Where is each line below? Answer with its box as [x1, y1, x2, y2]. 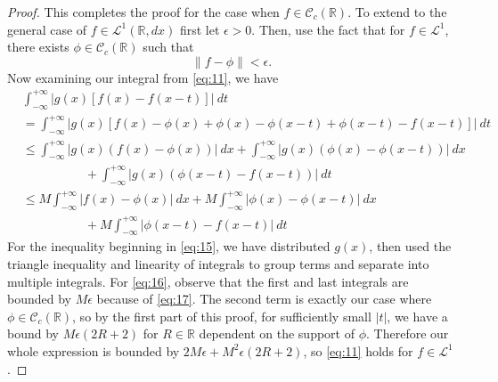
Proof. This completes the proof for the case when [7, 3, 280, 20]
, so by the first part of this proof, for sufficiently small [72, 306, 371, 325]
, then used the [369, 237, 452, 256]
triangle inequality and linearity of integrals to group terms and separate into [7, 254, 429, 272]
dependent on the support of [199, 324, 355, 343]
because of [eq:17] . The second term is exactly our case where [96, 289, 432, 308]
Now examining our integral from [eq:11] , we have [7, 68, 279, 86]
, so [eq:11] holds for [303, 341, 413, 360]
